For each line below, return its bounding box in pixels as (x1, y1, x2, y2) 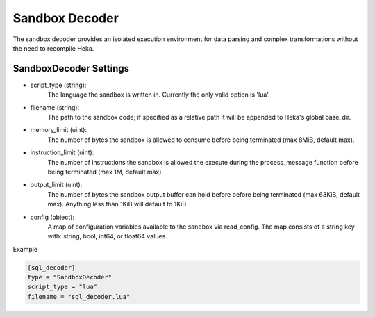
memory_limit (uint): (30, 126, 87, 134)
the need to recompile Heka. (12, 44, 94, 52)
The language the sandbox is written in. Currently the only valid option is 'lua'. (47, 90, 270, 99)
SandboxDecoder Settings (12, 63, 130, 74)
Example (12, 245, 38, 253)
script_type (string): (30, 81, 87, 89)
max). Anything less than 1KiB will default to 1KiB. (47, 200, 188, 209)
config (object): (30, 213, 74, 221)
